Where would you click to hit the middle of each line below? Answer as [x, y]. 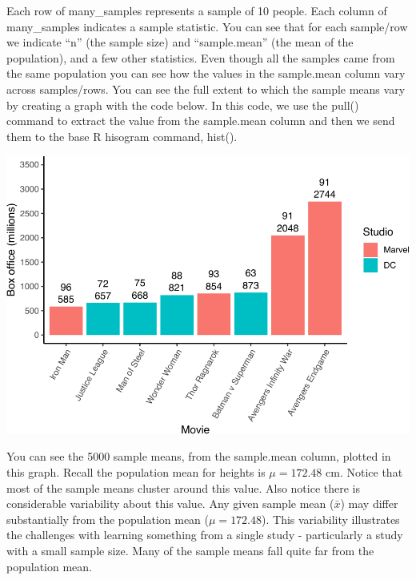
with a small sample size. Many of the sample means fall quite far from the [190, 550]
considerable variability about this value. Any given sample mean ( [170, 503]
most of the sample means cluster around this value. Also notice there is [183, 487]
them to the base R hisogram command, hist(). [122, 136]
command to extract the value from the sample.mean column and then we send [201, 121]
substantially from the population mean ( [108, 519]
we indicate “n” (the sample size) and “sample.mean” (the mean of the [180, 42]
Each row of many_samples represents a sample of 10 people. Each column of [197, 10]
